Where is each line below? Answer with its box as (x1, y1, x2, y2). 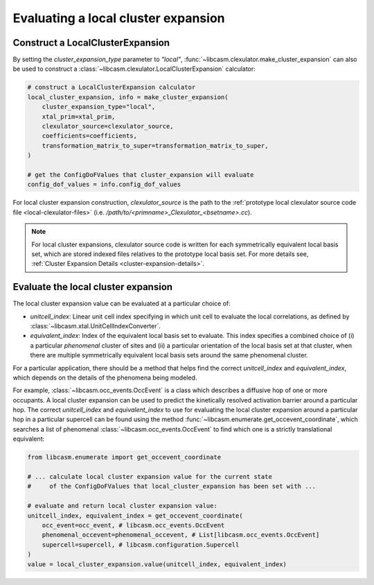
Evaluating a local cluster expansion (12, 10, 225, 26)
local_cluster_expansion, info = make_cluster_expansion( (27, 93, 229, 101)
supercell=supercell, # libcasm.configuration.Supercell (42, 541, 240, 548)
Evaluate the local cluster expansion (12, 281, 173, 293)
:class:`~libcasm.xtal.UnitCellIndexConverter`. (30, 321, 161, 330)
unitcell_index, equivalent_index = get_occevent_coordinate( (27, 511, 243, 520)
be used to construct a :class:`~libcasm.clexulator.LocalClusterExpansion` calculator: (12, 65, 256, 73)
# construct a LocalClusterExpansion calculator (27, 83, 196, 92)
